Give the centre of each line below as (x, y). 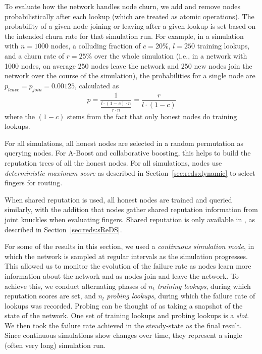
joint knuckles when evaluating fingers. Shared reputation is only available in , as (130, 219)
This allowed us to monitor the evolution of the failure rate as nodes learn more (128, 266)
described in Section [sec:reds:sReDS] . (63, 229)
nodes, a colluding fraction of (96, 46)
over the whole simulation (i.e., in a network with (171, 55)
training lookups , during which (204, 286)
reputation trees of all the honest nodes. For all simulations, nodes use (113, 162)
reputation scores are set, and (50, 296)
